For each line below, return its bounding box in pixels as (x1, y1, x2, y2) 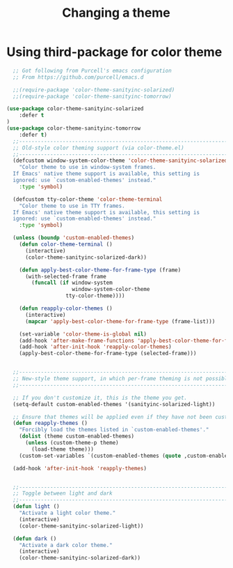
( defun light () (13, 503, 60, 510)
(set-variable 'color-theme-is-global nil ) (19, 330, 147, 338)
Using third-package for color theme (6, 44, 223, 60)
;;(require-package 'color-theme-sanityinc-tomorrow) (13, 93, 172, 100)
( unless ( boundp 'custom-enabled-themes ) (13, 234, 135, 241)
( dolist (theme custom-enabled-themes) (19, 433, 135, 440)
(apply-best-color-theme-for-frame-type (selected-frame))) (19, 350, 197, 357)
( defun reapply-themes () (13, 420, 88, 427)
